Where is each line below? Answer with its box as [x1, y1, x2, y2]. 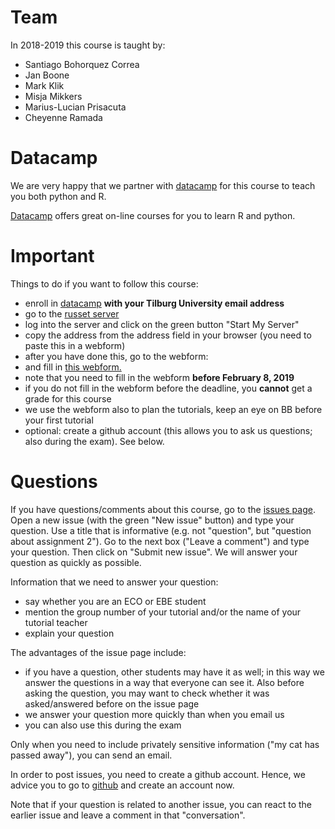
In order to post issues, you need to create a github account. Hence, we [10, 768, 306, 780]
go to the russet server [24, 307, 120, 320]
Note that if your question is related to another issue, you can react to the [10, 798, 313, 810]
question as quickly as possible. [10, 556, 142, 568]
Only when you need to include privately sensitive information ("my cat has [10, 738, 320, 750]
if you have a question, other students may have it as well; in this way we [24, 666, 325, 678]
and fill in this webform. [24, 361, 122, 373]
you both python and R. [10, 190, 107, 202]
